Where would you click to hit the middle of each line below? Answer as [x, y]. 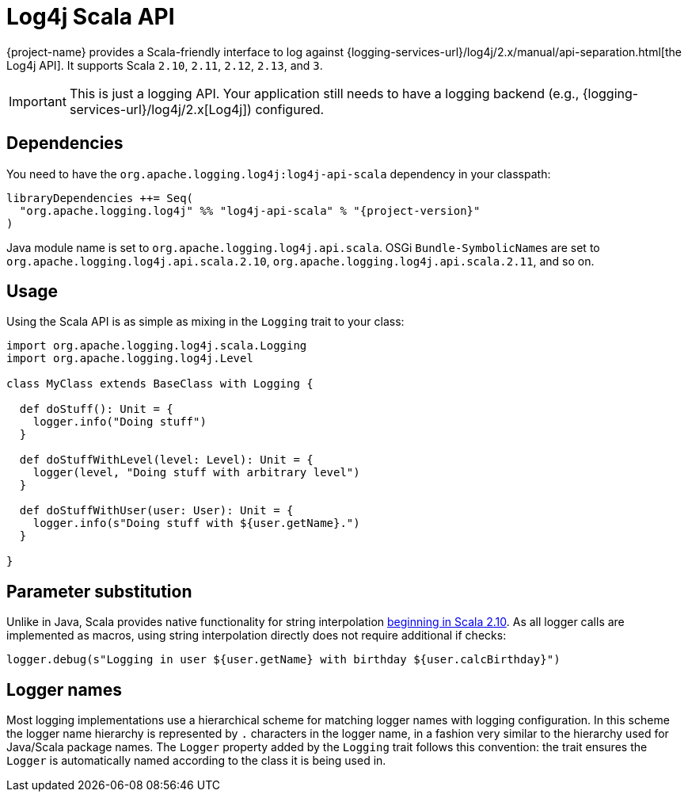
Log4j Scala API [91, 17]
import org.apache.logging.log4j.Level [130, 359]
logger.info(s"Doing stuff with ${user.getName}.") [196, 523]
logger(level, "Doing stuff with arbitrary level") [196, 473]
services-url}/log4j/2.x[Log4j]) [160, 109]
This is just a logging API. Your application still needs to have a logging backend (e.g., [324, 93]
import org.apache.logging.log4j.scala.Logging [157, 346]
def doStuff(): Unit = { [96, 409]
